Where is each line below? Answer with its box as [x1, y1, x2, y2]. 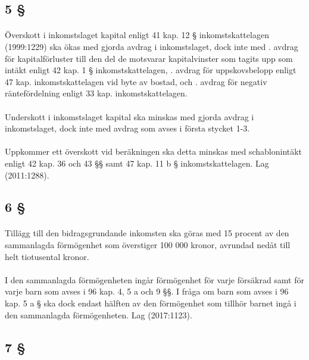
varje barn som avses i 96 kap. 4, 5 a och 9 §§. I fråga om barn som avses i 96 [5, 285, 289, 298]
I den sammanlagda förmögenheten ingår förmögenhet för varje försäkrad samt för [5, 273, 305, 286]
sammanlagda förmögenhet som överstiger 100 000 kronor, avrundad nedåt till [5, 239, 291, 251]
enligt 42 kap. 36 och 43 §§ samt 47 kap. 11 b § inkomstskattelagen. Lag [5, 156, 269, 169]
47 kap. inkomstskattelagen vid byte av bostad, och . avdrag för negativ [5, 75, 267, 87]
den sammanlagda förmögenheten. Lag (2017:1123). [5, 308, 192, 321]
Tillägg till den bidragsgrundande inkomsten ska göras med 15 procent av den [5, 227, 289, 239]
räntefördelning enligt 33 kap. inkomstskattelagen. [5, 87, 188, 99]
